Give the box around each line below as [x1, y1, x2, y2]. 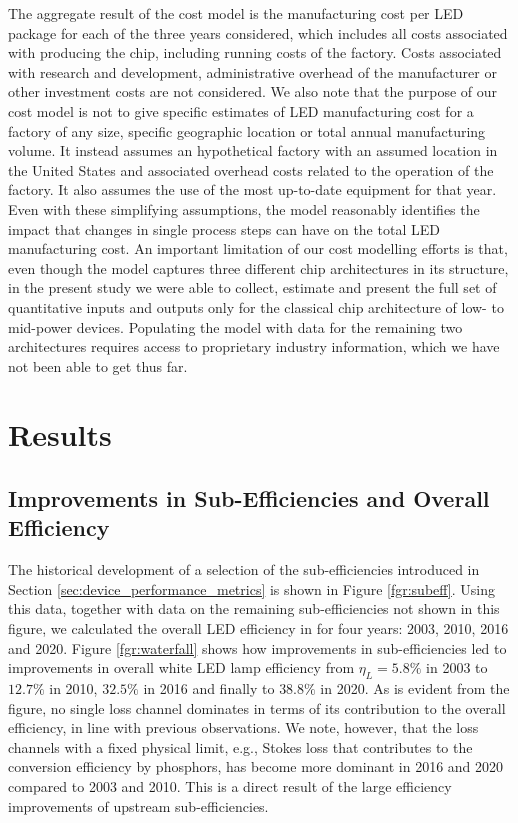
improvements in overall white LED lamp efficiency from [8, 657, 355, 678]
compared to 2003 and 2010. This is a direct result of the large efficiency [8, 775, 452, 796]
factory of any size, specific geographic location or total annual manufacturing [8, 120, 486, 141]
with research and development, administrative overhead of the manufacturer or [8, 61, 497, 82]
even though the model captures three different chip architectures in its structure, [8, 257, 509, 278]
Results [8, 414, 112, 455]
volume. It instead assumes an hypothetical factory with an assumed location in [8, 140, 498, 161]
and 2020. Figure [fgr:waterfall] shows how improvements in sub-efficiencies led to [8, 637, 507, 658]
